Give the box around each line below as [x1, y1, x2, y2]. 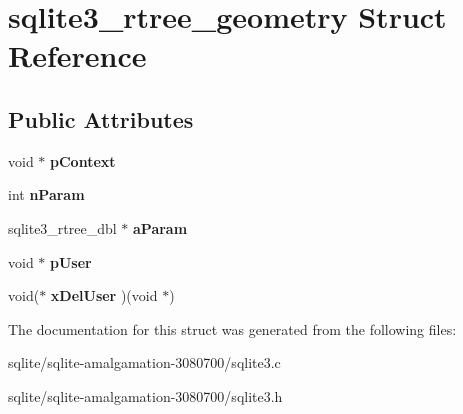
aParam [133, 217, 188, 238]
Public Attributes [8, 103, 194, 134]
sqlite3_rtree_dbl [8, 217, 117, 238]
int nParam [8, 184, 85, 205]
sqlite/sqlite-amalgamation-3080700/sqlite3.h [8, 385, 283, 406]
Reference [8, 35, 147, 76]
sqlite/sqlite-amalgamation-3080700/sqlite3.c [8, 352, 281, 373]
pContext [50, 150, 116, 171]
